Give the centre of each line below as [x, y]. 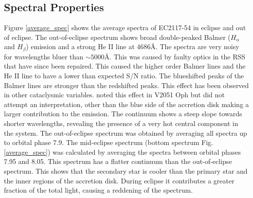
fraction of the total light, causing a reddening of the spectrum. [99, 190]
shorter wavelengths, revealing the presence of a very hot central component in [121, 123]
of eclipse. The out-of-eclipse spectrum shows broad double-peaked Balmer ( [117, 37]
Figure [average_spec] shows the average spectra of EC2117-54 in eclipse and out [125, 27]
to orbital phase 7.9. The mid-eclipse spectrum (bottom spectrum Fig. [108, 142]
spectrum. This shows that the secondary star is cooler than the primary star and [126, 171]
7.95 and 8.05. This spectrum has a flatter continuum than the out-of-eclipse [118, 161]
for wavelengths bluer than [44, 56]
